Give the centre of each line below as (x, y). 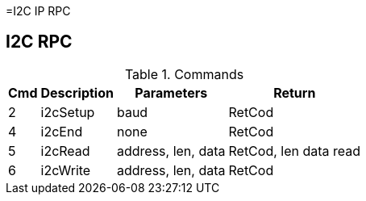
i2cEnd (62, 131)
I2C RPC (39, 42)
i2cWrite (66, 170)
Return (295, 92)
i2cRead (65, 151)
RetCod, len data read (295, 151)
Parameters (171, 92)
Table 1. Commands (184, 74)
